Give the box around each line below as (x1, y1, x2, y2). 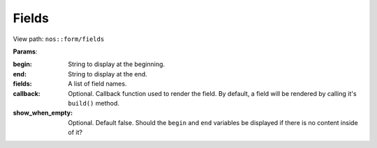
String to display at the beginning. (68, 60, 165, 69)
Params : (13, 47, 38, 56)
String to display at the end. (68, 69, 148, 78)
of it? (68, 129, 83, 137)
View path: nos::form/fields (13, 35, 105, 43)
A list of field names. (68, 80, 127, 88)
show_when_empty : (13, 108, 73, 117)
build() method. (68, 99, 120, 107)
